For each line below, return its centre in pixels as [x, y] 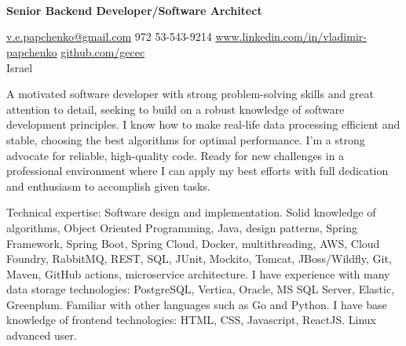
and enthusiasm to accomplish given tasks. [108, 186]
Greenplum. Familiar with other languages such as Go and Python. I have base [197, 304]
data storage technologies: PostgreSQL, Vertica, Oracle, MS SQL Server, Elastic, [201, 289]
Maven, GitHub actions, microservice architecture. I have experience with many [198, 273]
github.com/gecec [103, 51]
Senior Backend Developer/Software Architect [134, 10]
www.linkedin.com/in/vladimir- [291, 36]
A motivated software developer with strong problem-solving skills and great [190, 94]
